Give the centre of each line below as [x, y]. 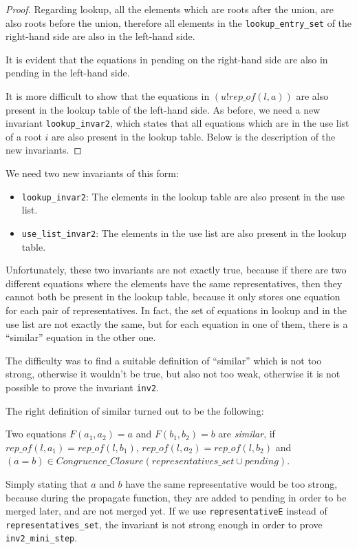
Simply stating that [47, 483]
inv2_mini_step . [42, 538]
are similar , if [247, 434]
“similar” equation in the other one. [81, 337]
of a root [24, 136]
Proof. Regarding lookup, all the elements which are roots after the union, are [170, 9]
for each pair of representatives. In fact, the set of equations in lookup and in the [176, 310]
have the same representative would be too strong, [231, 483]
